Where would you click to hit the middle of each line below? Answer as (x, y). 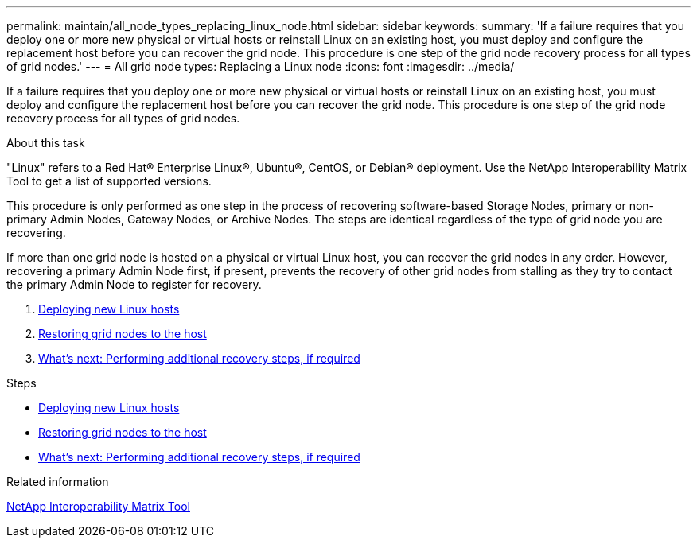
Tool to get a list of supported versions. (109, 181)
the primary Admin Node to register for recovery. (134, 284)
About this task (46, 143)
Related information (58, 482)
